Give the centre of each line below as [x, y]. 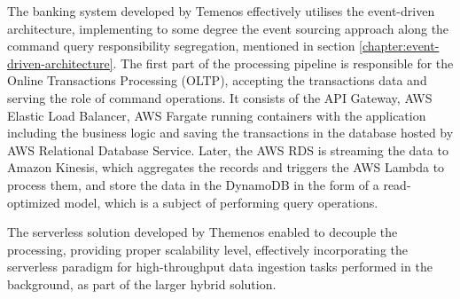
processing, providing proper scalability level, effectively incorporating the [208, 249]
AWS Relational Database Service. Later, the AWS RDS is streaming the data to [228, 149]
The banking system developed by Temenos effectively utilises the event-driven [221, 11]
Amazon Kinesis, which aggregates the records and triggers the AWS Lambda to [226, 167]
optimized [34, 202]
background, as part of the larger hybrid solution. [142, 283]
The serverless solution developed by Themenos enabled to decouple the [203, 232]
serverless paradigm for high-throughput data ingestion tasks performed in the [220, 267]
